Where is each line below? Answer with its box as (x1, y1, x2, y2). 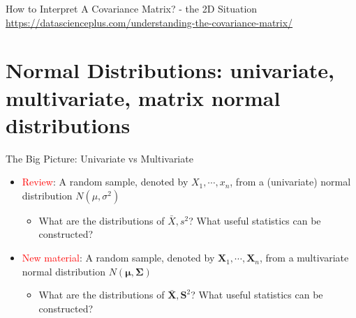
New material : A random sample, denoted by (22, 250, 215, 265)
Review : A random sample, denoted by (22, 174, 188, 189)
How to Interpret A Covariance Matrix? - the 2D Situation (6, 1, 258, 15)
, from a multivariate (260, 250, 349, 265)
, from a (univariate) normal (230, 174, 351, 189)
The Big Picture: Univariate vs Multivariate (6, 151, 193, 165)
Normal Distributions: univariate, (6, 56, 334, 84)
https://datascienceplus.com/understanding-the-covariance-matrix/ (6, 15, 293, 29)
